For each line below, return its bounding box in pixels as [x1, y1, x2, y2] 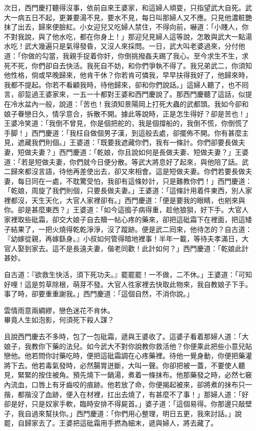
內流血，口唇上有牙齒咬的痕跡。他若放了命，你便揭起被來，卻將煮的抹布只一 [4, 379, 252, 389]
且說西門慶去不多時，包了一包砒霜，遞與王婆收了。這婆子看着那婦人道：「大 [4, 331, 249, 341]
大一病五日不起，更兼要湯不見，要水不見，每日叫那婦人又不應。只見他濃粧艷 [4, 12, 252, 22]
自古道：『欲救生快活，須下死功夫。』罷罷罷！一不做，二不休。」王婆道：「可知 [4, 269, 252, 280]
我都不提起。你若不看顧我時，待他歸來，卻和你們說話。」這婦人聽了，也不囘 [4, 79, 249, 89]
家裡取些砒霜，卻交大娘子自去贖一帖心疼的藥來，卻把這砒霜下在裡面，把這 [4, 214, 245, 225]
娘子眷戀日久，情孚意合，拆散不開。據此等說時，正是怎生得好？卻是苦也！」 [4, 108, 252, 118]
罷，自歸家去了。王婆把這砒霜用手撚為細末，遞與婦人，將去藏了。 [4, 418, 218, 428]
